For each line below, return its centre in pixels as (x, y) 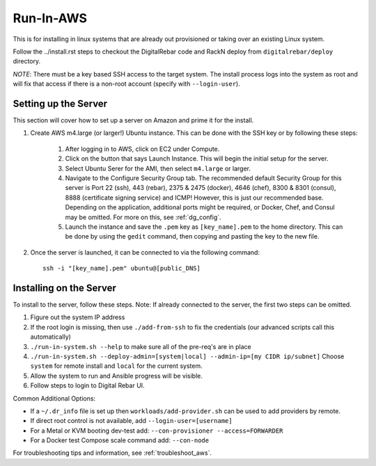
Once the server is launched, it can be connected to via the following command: (145, 252)
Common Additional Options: (54, 398)
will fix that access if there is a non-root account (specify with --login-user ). (126, 84)
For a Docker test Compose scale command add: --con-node (119, 440)
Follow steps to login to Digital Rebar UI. (88, 385)
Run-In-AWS (50, 18)
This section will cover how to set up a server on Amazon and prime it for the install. (133, 120)
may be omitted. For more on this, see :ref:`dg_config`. (143, 217)
